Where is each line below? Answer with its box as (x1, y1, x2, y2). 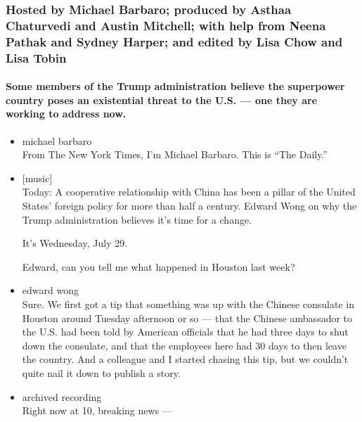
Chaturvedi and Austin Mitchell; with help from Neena (6, 16, 326, 34)
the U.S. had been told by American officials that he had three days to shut (22, 324, 349, 339)
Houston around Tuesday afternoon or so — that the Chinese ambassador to (22, 310, 353, 325)
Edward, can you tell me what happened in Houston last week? (22, 259, 295, 274)
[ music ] (22, 170, 53, 185)
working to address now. (6, 106, 127, 121)
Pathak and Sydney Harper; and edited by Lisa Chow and (6, 32, 343, 50)
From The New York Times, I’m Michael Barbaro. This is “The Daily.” (22, 147, 328, 162)
